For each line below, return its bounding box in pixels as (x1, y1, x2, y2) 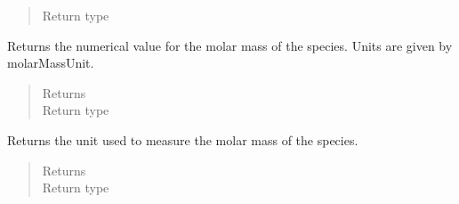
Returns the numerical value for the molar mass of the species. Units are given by (7, 36, 453, 54)
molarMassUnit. (7, 53, 94, 72)
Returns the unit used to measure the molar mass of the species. (7, 130, 358, 149)
